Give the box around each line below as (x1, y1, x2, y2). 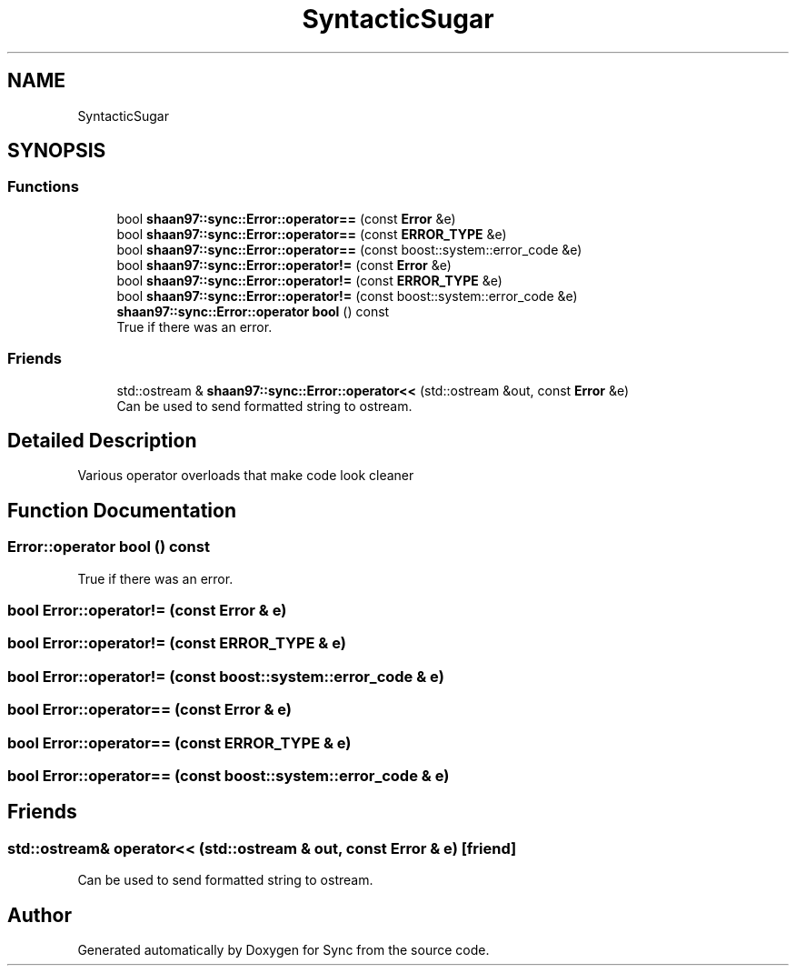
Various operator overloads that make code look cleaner (77, 467, 414, 484)
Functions (7, 177, 79, 196)
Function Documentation (7, 498, 236, 522)
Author (7, 903, 72, 927)
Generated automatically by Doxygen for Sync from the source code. (77, 941, 490, 958)
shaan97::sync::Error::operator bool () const (116, 303, 390, 319)
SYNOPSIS (7, 139, 106, 163)
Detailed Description (7, 428, 197, 452)
